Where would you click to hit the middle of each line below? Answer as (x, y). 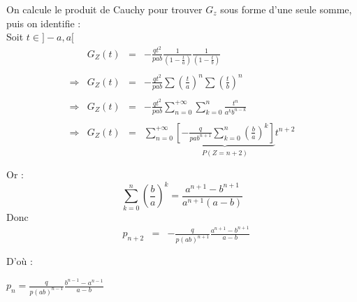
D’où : (20, 261)
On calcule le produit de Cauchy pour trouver (104, 9)
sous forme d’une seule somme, (286, 9)
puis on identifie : (44, 23)
